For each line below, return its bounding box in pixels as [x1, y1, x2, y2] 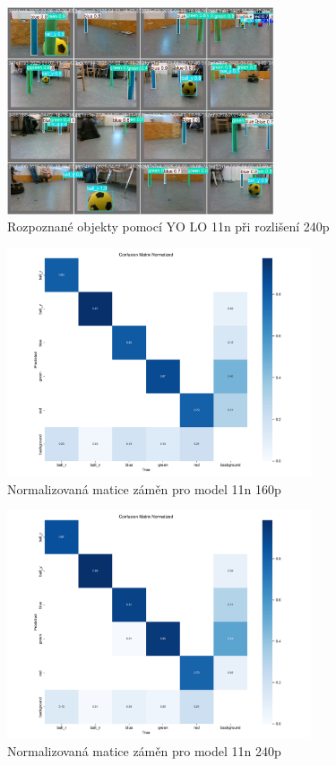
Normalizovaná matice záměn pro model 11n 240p [7, 742, 281, 761]
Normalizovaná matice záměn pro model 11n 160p [7, 479, 281, 498]
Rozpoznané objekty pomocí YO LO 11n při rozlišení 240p [7, 217, 330, 236]
